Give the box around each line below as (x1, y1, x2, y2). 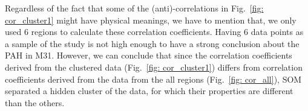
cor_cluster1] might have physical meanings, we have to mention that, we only (5, 13, 297, 26)
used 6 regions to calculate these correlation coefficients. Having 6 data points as (5, 25, 304, 38)
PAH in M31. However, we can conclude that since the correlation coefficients (5, 49, 292, 62)
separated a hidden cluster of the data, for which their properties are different (5, 84, 293, 97)
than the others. (5, 96, 65, 109)
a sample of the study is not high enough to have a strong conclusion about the (5, 37, 300, 49)
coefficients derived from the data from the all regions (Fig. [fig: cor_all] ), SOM (5, 72, 302, 85)
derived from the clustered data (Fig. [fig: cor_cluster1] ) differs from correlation (5, 60, 303, 73)
